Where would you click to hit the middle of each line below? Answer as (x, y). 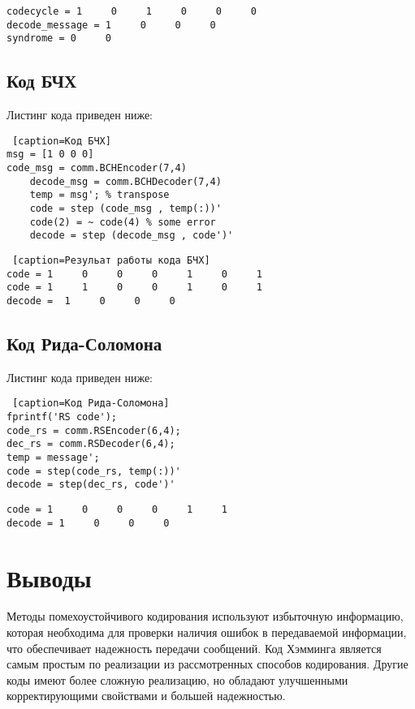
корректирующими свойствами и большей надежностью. (146, 696)
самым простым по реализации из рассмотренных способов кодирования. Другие (207, 664)
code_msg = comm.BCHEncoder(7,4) (97, 168)
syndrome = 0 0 (59, 39)
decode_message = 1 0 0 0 (111, 25)
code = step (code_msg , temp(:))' (125, 209)
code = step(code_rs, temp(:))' (94, 471)
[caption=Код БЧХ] (62, 141)
